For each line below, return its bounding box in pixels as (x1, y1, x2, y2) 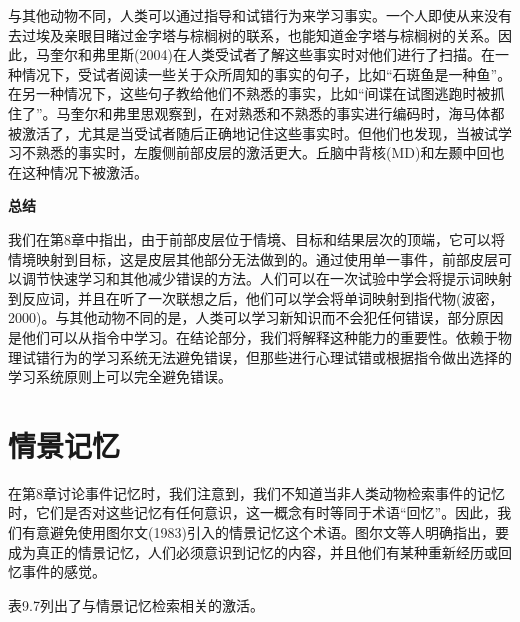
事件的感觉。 (21, 561, 106, 582)
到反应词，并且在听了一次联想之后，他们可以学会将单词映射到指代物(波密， (8, 287, 504, 308)
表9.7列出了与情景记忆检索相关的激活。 (8, 594, 264, 615)
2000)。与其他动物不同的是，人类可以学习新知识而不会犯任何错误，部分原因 (8, 307, 504, 328)
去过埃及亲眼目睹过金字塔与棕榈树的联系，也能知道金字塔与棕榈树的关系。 (8, 24, 498, 45)
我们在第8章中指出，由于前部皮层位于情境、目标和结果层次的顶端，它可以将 (8, 228, 505, 249)
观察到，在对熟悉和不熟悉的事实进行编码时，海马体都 (154, 102, 505, 123)
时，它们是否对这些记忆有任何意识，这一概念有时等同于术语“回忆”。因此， (8, 502, 498, 523)
